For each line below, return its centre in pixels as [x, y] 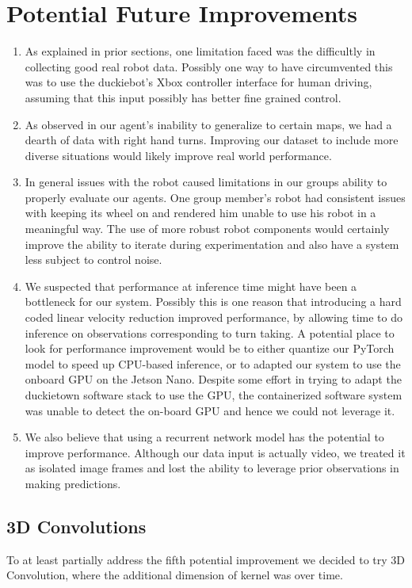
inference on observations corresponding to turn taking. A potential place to [210, 332]
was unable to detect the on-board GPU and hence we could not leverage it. [210, 410]
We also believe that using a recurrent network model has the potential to [204, 437]
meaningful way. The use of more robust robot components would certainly [207, 229]
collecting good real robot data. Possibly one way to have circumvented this [209, 66]
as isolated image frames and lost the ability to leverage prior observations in [212, 468]
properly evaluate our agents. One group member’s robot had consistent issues [215, 197]
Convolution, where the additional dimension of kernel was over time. [175, 575]
